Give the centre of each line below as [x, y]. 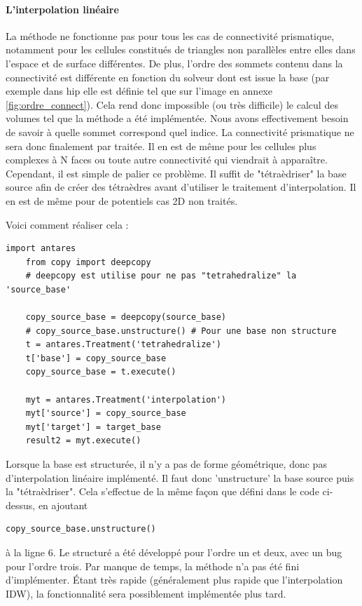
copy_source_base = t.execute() [101, 372]
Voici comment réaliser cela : [67, 224]
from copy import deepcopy [88, 262]
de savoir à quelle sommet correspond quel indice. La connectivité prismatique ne [180, 132]
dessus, [21, 505]
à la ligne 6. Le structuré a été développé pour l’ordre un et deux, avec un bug [174, 552]
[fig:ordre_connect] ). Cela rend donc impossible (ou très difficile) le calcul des [172, 104]
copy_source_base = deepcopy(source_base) [126, 317]
